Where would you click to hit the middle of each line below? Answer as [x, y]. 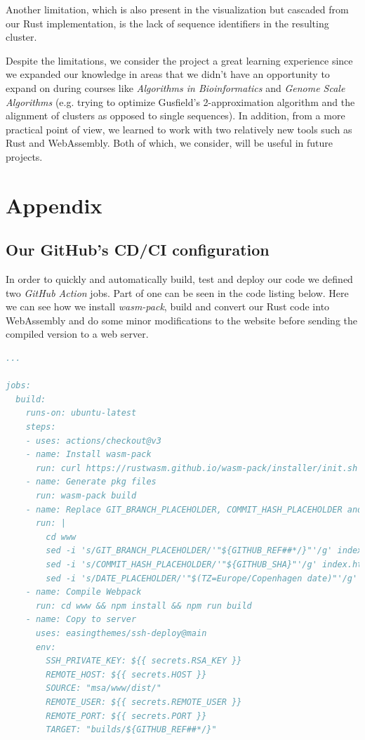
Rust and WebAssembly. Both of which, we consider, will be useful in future [169, 143]
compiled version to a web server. [77, 334]
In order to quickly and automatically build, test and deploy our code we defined [179, 279]
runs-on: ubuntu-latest [81, 413]
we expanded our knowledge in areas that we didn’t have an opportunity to [168, 74]
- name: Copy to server [81, 620]
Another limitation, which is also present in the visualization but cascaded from [177, 9]
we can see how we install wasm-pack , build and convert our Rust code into [168, 306]
